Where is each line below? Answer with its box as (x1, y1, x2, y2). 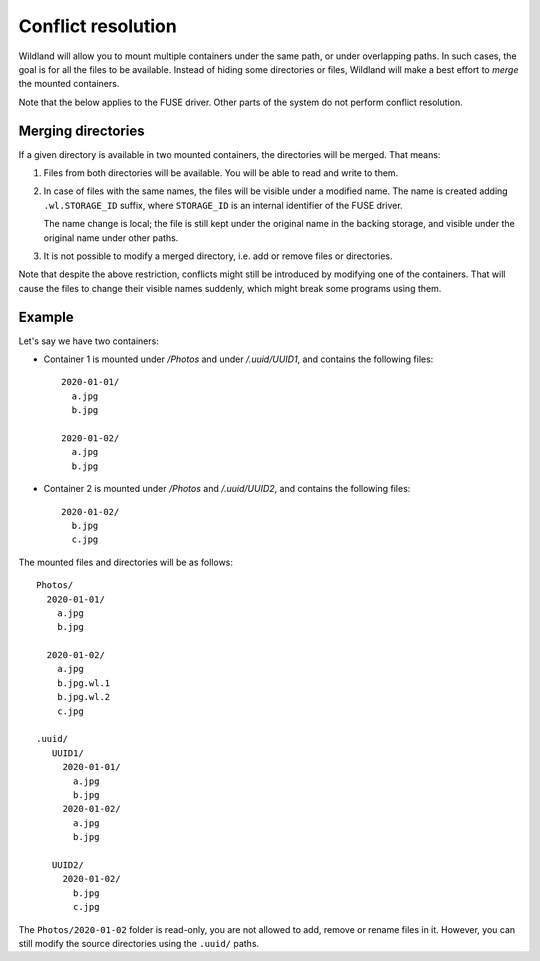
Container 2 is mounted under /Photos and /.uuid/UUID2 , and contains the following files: (43, 483, 411, 495)
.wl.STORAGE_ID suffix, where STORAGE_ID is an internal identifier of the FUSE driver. (43, 199, 404, 211)
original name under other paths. (43, 231, 179, 244)
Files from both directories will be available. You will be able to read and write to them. (43, 167, 399, 179)
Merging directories (18, 122, 145, 139)
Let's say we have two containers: (18, 335, 159, 347)
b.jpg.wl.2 (56, 691, 111, 703)
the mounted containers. (18, 78, 120, 90)
